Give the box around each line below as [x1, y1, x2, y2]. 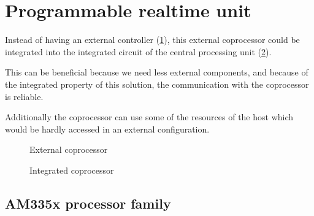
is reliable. [5, 90, 44, 102]
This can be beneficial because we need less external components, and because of [5, 66, 308, 79]
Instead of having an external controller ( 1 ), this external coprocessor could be [5, 33, 300, 46]
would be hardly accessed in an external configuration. [5, 122, 210, 135]
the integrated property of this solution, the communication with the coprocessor [5, 77, 309, 90]
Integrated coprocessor [29, 163, 114, 176]
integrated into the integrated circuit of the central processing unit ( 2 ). [5, 45, 272, 58]
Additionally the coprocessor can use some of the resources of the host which [5, 110, 294, 123]
